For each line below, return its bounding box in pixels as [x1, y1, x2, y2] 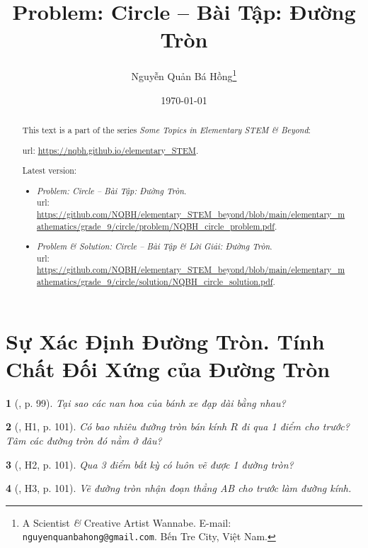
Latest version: [22, 164, 77, 177]
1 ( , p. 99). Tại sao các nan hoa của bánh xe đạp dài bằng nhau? [6, 395, 286, 410]
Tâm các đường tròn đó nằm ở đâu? [6, 433, 162, 448]
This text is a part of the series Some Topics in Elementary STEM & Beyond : [22, 123, 311, 135]
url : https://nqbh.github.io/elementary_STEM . [22, 144, 199, 156]
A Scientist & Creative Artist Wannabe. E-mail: [22, 515, 231, 530]
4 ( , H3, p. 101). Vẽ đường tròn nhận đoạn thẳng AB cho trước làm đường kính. [6, 481, 352, 496]
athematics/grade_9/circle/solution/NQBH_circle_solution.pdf [37, 276, 273, 288]
